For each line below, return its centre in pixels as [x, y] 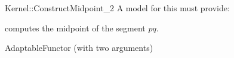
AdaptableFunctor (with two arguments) [79, 48]
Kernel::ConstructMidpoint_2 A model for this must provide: [117, 8]
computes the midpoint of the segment [75, 28]
